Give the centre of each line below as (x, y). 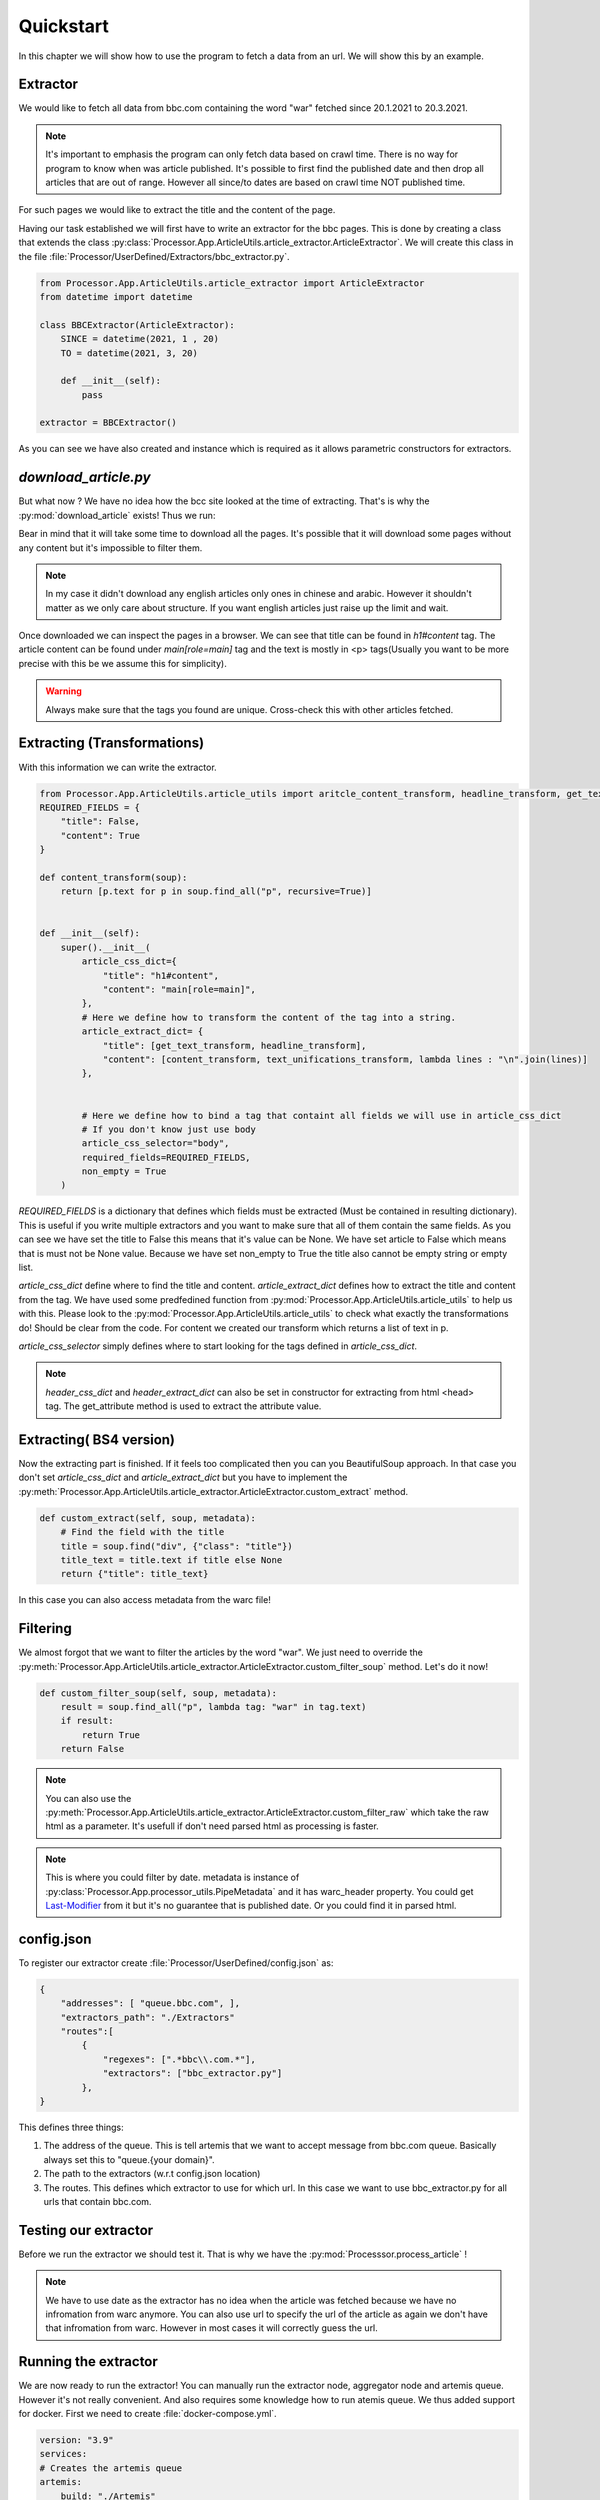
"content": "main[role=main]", (179, 989)
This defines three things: (71, 2127)
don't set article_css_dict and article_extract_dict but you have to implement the (183, 1477)
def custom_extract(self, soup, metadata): (148, 1518)
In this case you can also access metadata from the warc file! (145, 1600)
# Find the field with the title (142, 1532)
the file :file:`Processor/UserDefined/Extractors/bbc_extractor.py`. (154, 256)
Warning (63, 691)
